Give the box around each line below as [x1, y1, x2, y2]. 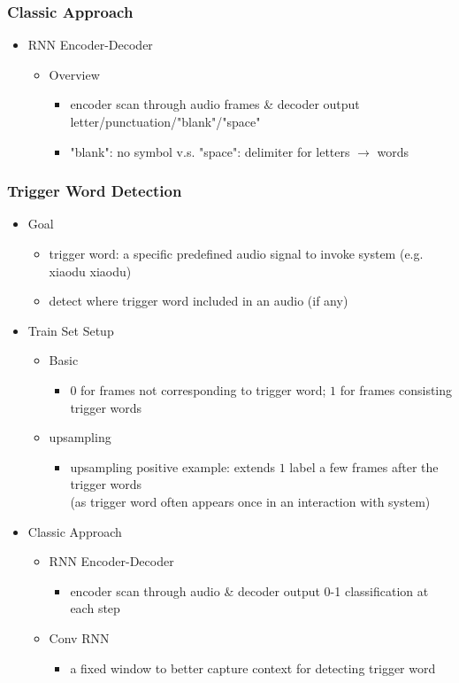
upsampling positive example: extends [70, 457, 276, 476]
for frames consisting [340, 380, 453, 399]
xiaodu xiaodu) [49, 261, 132, 280]
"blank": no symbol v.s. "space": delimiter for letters [70, 142, 350, 160]
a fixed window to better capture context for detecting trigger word [70, 658, 436, 677]
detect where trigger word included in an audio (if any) [49, 291, 348, 310]
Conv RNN [49, 628, 110, 647]
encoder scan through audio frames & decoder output [70, 95, 360, 113]
